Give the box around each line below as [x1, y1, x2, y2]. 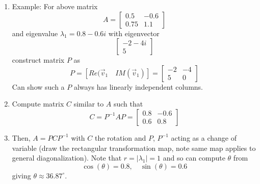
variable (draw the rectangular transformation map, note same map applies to [12, 142, 256, 153]
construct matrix [12, 55, 65, 65]
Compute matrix [12, 98, 64, 109]
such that [113, 98, 143, 109]
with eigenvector [108, 28, 160, 38]
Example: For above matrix [12, 1, 98, 11]
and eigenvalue [12, 28, 58, 38]
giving [12, 170, 31, 180]
